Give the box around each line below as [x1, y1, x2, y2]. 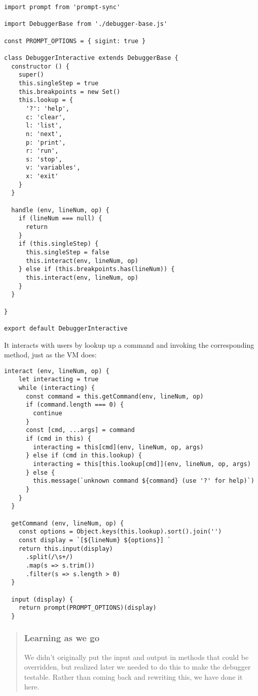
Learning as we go [24, 632, 100, 644]
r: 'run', [25, 147, 59, 155]
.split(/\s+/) [25, 553, 73, 561]
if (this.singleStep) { [18, 240, 99, 248]
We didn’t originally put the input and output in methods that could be [24, 651, 249, 662]
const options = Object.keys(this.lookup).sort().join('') [18, 528, 222, 536]
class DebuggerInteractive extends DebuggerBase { [4, 54, 178, 61]
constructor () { [11, 62, 69, 70]
